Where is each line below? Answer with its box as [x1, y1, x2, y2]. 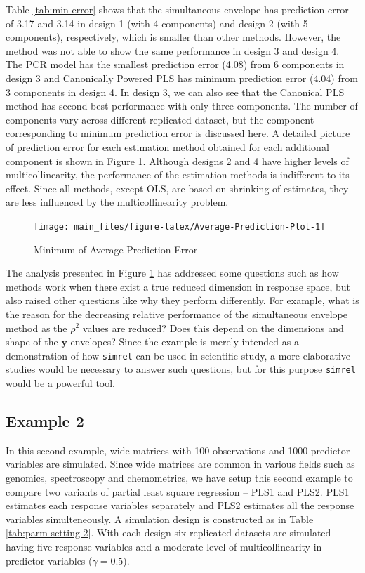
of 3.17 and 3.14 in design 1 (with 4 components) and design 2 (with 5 [6, 15, 308, 30]
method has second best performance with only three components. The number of [6, 98, 358, 113]
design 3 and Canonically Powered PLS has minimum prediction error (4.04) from [6, 70, 358, 85]
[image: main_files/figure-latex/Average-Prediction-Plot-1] [34, 221, 326, 232]
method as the [6, 320, 67, 335]
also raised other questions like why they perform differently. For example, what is [6, 293, 359, 308]
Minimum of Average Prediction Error [34, 242, 198, 256]
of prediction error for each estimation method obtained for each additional [6, 139, 329, 154]
